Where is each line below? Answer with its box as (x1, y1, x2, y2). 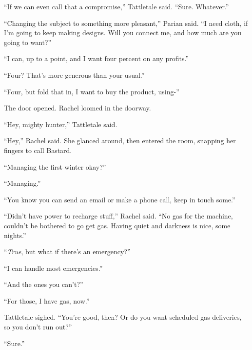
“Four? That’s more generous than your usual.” (4, 69, 145, 80)
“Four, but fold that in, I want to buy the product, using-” (4, 86, 179, 96)
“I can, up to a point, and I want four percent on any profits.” (4, 53, 189, 64)
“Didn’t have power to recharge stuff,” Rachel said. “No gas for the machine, (4, 211, 233, 221)
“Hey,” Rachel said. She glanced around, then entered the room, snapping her (4, 135, 236, 146)
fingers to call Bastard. (4, 145, 72, 155)
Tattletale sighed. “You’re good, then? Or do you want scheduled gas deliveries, (4, 312, 242, 322)
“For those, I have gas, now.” (4, 295, 90, 306)
